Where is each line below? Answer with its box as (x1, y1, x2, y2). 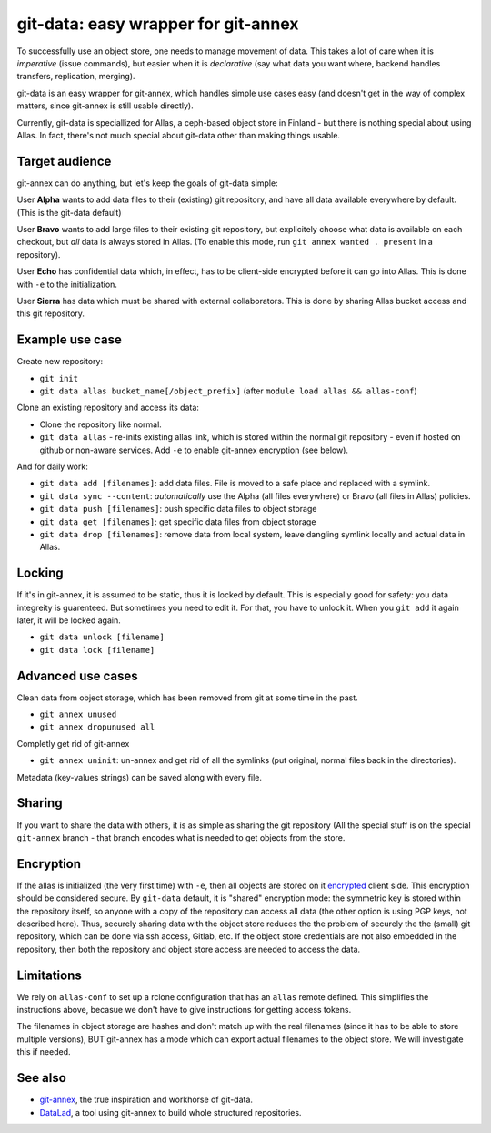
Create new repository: (16, 356, 104, 367)
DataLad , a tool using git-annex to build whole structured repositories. (39, 1107, 302, 1118)
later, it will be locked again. (16, 615, 122, 626)
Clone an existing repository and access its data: (16, 402, 200, 413)
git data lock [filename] (39, 645, 155, 655)
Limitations (16, 967, 82, 983)
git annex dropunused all (39, 722, 155, 732)
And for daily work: (16, 461, 88, 472)
